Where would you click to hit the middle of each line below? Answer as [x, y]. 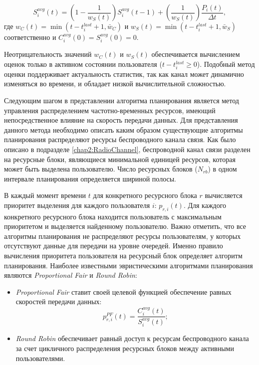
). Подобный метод [226, 64]
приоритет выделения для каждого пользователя [77, 205]
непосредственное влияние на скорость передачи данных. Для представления [121, 120]
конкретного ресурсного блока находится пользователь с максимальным [113, 216]
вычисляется [224, 195]
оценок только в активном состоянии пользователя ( [83, 64]
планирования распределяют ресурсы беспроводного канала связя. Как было [120, 139]
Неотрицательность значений [48, 54]
